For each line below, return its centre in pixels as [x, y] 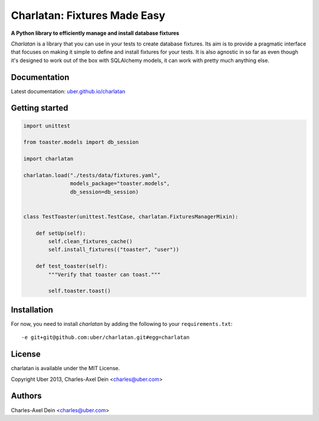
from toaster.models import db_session [81, 142]
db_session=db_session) [104, 192]
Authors [26, 396]
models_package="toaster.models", [120, 184]
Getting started [40, 108]
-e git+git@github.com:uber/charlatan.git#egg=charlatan [106, 337]
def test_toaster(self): [72, 266]
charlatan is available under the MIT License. [66, 368]
